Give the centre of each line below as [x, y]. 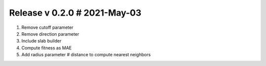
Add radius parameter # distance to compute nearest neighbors [86, 55]
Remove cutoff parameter [47, 27]
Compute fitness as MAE [47, 48]
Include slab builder [41, 41]
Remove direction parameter [50, 34]
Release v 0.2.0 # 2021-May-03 [75, 13]
